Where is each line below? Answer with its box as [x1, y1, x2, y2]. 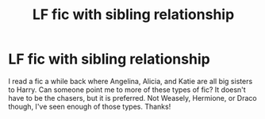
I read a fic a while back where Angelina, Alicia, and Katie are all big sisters [8, 76, 253, 86]
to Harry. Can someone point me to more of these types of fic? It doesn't [8, 85, 246, 94]
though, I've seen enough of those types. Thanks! [8, 102, 171, 111]
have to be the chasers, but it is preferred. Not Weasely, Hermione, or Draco [8, 93, 257, 102]
